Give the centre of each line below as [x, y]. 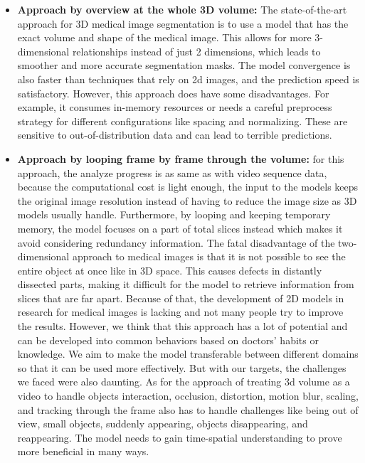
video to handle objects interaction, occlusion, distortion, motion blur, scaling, [188, 396]
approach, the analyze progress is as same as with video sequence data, [172, 172]
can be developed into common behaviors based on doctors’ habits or [168, 340]
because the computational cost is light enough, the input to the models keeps [188, 187]
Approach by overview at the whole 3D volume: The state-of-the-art [182, 9]
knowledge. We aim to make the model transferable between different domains [188, 354]
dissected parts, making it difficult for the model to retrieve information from [186, 284]
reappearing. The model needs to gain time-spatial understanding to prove [180, 437]
